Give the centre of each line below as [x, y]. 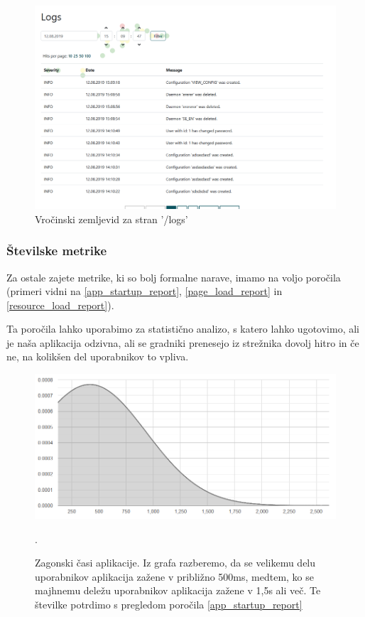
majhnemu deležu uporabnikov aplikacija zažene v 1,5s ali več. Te [178, 590]
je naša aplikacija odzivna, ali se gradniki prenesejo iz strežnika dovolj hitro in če [183, 342]
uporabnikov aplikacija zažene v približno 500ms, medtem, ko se [175, 576]
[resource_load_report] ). [60, 305]
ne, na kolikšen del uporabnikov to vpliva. [98, 356]
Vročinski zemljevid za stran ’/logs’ [111, 219]
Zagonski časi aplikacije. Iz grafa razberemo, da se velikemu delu [175, 563]
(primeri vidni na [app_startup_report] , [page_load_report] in [145, 291]
